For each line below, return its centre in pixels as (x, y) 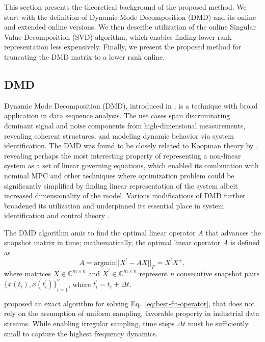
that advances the (233, 232)
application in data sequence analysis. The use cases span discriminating (117, 115)
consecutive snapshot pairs (218, 273)
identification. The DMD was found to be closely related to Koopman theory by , (131, 146)
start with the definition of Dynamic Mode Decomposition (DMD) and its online (130, 17)
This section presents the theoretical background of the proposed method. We (125, 7)
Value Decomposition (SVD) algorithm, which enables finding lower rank (118, 36)
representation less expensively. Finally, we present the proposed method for (123, 47)
